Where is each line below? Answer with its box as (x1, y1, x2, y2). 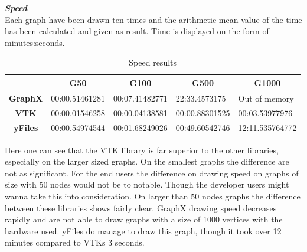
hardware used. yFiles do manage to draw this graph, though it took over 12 (5, 224, 282, 237)
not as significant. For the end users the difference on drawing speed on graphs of (5, 166, 299, 179)
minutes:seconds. (5, 36, 65, 48)
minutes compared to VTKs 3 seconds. (5, 236, 145, 248)
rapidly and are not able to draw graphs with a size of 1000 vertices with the (5, 213, 283, 225)
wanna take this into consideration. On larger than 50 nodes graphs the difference (5, 189, 301, 202)
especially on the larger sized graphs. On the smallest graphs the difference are (5, 155, 289, 168)
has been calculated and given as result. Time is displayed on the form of (5, 25, 269, 37)
